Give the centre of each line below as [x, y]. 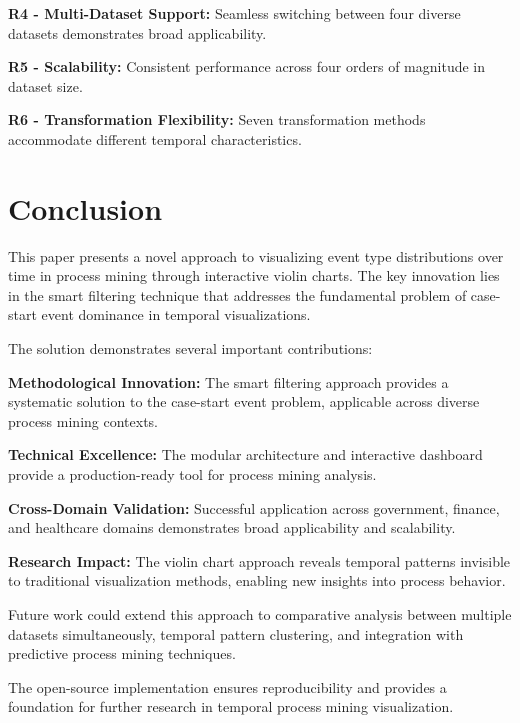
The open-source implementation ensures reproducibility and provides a [227, 686]
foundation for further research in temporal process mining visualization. [231, 706]
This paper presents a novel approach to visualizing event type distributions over [256, 255]
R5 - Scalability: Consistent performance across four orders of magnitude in [247, 66]
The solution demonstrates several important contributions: [190, 348]
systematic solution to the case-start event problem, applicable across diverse [244, 401]
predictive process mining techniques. [122, 653]
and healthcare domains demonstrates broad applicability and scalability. [232, 527]
